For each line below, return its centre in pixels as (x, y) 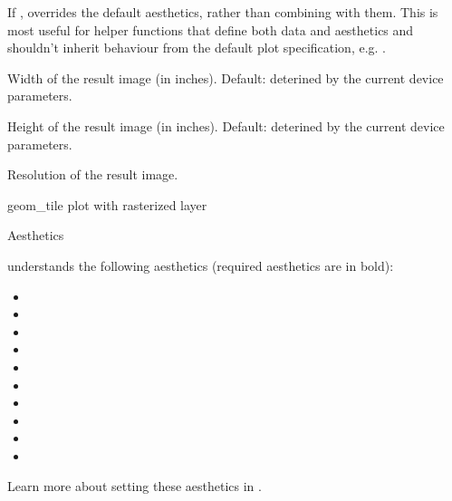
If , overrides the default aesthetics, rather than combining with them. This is (223, 12)
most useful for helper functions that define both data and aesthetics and (211, 29)
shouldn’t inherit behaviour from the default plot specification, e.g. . (197, 48)
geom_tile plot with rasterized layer (107, 204)
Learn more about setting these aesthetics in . (135, 486)
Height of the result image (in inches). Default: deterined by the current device (226, 125)
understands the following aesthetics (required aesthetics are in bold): (201, 265)
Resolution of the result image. (93, 174)
